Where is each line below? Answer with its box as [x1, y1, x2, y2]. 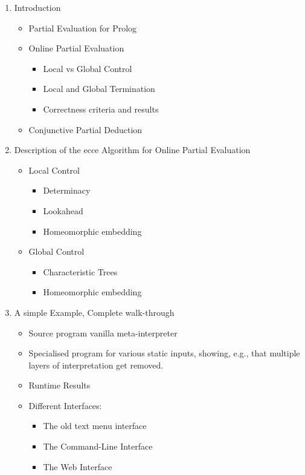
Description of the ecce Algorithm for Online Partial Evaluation [14, 143, 251, 156]
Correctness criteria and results [43, 102, 159, 115]
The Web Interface [43, 460, 112, 473]
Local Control [28, 163, 80, 176]
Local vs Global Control [43, 62, 132, 74]
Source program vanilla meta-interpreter [28, 326, 178, 339]
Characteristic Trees [43, 265, 118, 278]
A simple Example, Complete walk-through [14, 306, 175, 318]
